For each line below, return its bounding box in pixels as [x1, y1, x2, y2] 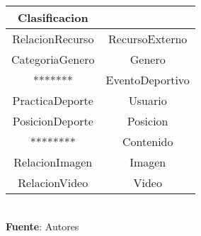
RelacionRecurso [12, 30, 94, 47]
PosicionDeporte [12, 113, 93, 129]
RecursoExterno [108, 30, 188, 47]
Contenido [122, 133, 173, 150]
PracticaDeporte [12, 92, 93, 108]
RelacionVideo [18, 174, 88, 191]
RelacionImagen [13, 154, 93, 170]
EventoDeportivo [105, 72, 190, 88]
